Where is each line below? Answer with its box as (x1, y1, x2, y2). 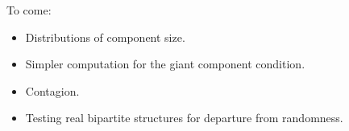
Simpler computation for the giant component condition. (25, 55, 305, 72)
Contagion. (25, 82, 80, 99)
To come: (6, 2, 52, 18)
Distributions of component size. (25, 28, 185, 45)
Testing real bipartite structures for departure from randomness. (25, 109, 343, 126)
